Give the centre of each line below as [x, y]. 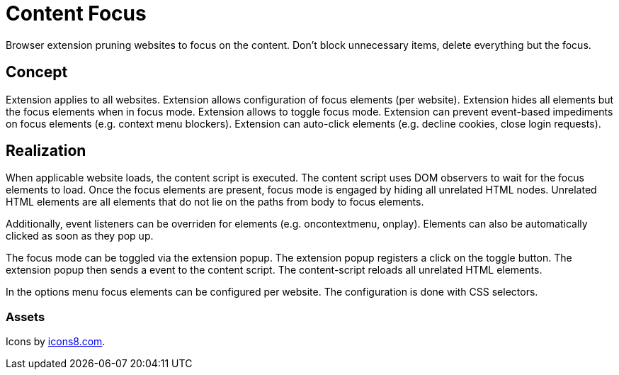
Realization [46, 151]
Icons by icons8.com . [56, 342]
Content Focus [76, 13]
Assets [25, 317]
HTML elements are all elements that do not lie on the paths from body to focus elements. [215, 202]
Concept [37, 72]
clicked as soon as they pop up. [80, 236]
